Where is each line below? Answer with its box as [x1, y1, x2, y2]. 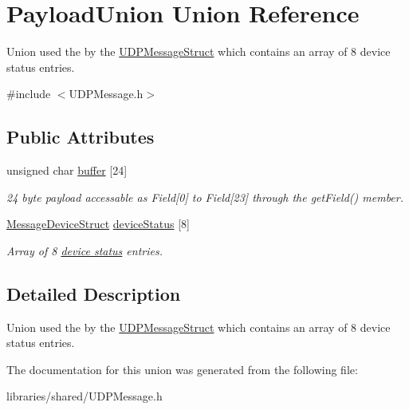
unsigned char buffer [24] [6, 162, 128, 179]
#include [6, 85, 51, 102]
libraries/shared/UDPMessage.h [6, 388, 163, 404]
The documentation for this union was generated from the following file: [6, 361, 358, 377]
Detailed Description [6, 281, 181, 306]
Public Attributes [6, 124, 155, 149]
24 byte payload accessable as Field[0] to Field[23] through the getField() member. [6, 188, 404, 205]
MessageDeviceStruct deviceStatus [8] [6, 215, 190, 232]
